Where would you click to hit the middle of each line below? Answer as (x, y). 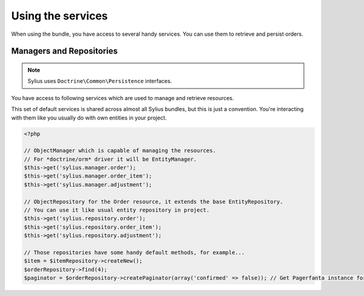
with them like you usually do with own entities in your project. (89, 118)
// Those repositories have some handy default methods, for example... (134, 252)
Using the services (59, 16)
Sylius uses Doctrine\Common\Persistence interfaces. (100, 81)
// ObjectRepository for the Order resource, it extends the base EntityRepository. (153, 201)
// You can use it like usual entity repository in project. (117, 210)
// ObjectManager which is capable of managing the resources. (120, 151)
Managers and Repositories (65, 51)
